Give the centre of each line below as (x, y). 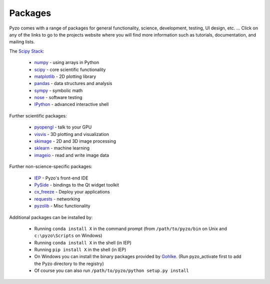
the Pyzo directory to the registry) (69, 263)
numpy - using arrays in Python (67, 62)
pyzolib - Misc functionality (62, 206)
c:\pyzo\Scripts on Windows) (68, 235)
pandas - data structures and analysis (73, 83)
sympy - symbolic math (58, 90)
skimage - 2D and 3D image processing (75, 141)
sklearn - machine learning (62, 148)
